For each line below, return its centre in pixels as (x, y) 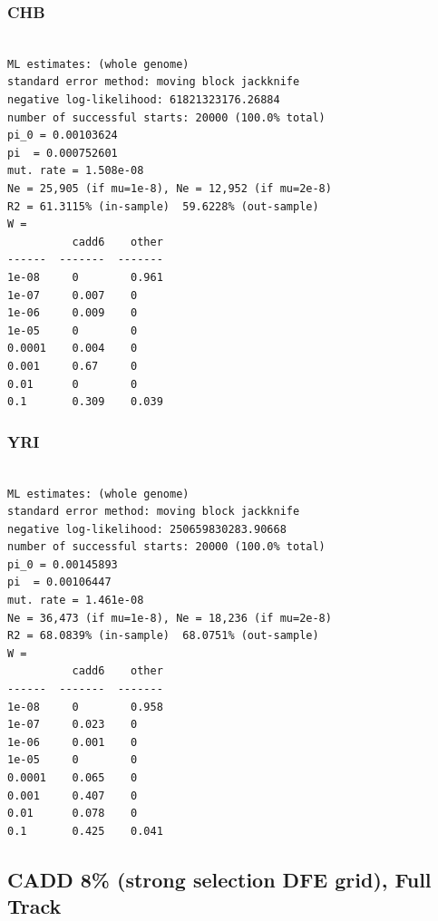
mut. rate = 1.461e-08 (76, 601)
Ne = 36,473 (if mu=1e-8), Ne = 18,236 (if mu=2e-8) (170, 618)
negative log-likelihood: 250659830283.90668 (147, 529)
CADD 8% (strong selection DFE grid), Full (219, 879)
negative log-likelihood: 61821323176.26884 (144, 100)
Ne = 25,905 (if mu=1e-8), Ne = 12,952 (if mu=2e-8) (170, 188)
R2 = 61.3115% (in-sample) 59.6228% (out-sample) (163, 206)
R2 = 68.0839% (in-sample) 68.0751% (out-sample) (163, 636)
